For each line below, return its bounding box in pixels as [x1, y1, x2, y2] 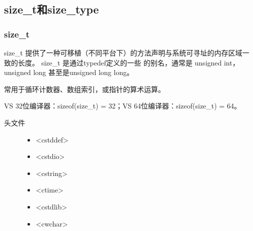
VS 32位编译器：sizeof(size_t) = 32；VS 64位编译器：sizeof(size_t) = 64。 [4, 100, 241, 111]
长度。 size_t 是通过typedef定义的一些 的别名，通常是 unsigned [17, 57, 222, 67]
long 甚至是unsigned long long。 [33, 67, 134, 77]
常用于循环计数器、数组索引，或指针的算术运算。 [4, 83, 165, 94]
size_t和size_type [4, 1, 99, 17]
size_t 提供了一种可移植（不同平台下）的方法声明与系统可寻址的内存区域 [4, 47, 242, 57]
